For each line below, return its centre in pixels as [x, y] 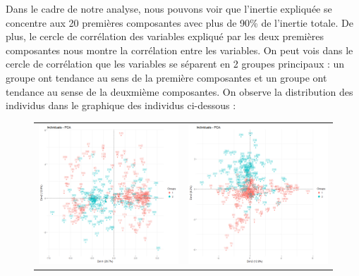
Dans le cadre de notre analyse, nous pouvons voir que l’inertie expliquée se [169, 8]
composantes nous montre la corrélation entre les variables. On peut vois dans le [179, 50]
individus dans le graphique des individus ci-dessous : [121, 105]
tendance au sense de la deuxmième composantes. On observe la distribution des [179, 91]
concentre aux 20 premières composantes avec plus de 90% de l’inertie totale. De [179, 22]
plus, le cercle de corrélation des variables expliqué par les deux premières [165, 36]
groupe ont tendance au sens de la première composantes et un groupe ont [166, 77]
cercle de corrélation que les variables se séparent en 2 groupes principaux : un [175, 64]
